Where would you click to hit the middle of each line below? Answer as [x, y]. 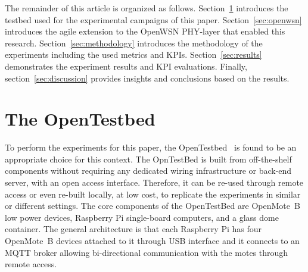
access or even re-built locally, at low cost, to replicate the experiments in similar [153, 194]
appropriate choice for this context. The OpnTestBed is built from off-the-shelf [148, 159]
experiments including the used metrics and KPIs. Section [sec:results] [133, 54]
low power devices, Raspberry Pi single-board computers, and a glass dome [142, 217]
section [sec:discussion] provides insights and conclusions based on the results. [147, 78]
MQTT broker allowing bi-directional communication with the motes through [147, 252]
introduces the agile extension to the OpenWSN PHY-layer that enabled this [145, 31]
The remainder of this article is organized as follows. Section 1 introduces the [147, 8]
